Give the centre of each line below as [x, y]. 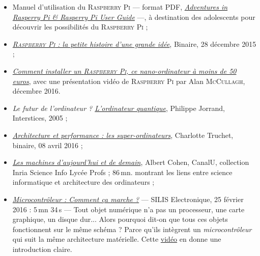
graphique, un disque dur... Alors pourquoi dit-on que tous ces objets [120, 219]
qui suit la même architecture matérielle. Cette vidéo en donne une [117, 239]
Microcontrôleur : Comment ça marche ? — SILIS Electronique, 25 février [128, 199]
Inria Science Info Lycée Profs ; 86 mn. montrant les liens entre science [122, 172]
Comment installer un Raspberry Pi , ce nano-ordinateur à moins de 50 [124, 70]
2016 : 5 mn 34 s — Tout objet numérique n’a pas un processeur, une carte [128, 209]
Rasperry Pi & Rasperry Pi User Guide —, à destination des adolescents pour [134, 17]
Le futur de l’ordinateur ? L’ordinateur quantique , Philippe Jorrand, [119, 108]
